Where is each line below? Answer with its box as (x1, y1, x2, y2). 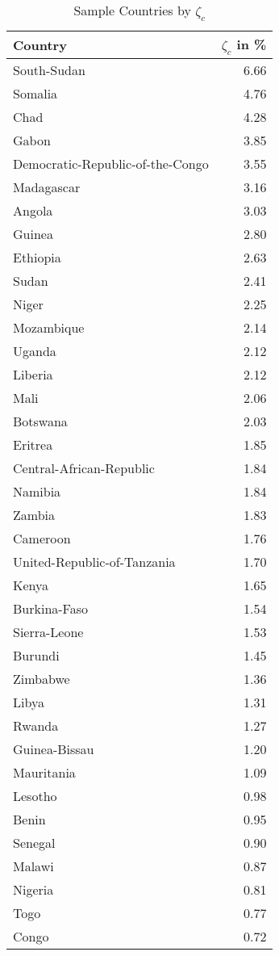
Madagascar (13, 178, 81, 197)
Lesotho (13, 786, 57, 806)
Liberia (13, 365, 53, 384)
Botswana (13, 412, 68, 431)
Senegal (13, 833, 56, 853)
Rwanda (13, 716, 59, 736)
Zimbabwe (13, 669, 70, 689)
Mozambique (13, 318, 85, 338)
